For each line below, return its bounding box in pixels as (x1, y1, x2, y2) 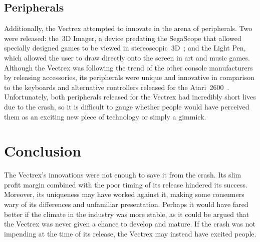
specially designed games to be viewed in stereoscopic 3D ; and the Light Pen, (4, 42, 246, 53)
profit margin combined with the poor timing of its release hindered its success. (4, 179, 247, 189)
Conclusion (4, 140, 82, 161)
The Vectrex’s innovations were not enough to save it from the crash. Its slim (4, 169, 241, 180)
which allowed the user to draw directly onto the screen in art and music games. (4, 52, 250, 62)
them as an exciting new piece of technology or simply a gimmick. (4, 111, 206, 121)
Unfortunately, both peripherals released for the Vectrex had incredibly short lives (4, 91, 256, 102)
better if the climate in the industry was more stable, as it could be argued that (4, 208, 249, 219)
